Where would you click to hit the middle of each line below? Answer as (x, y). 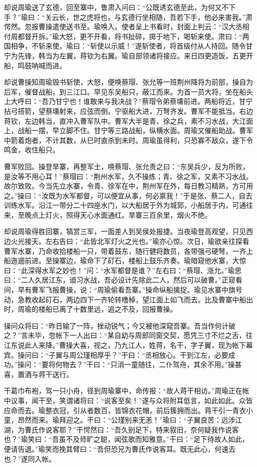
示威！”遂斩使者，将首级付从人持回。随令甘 (182, 46)
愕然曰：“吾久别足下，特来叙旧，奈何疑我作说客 (161, 429)
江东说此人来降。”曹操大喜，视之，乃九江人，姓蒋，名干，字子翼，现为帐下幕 (128, 345)
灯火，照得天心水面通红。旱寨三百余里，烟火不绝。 (128, 214)
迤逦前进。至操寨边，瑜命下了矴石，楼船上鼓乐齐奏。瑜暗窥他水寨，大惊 (128, 260)
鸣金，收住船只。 (32, 150)
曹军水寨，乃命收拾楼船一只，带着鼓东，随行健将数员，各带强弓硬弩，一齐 (125, 251)
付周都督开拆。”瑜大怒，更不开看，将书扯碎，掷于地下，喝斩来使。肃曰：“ (123, 36)
